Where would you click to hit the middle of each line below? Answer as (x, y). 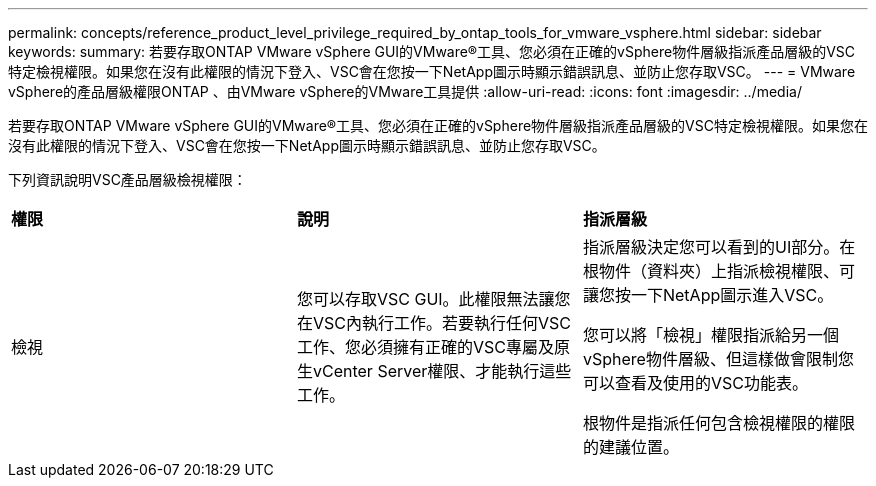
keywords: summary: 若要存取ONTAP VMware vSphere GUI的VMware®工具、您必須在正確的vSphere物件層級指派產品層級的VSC (432, 51)
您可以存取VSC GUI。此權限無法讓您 (433, 299)
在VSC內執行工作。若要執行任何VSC (433, 323)
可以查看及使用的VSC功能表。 (695, 383)
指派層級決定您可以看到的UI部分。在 (719, 247)
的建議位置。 (630, 447)
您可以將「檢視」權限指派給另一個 (710, 335)
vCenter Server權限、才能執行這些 (442, 371)
